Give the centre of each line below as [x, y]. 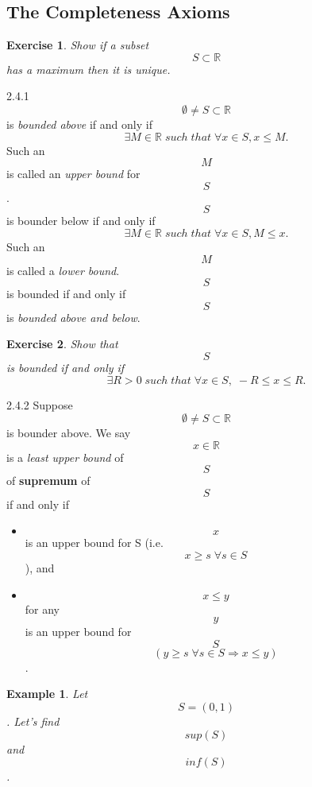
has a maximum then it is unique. [89, 69]
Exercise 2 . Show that [62, 344]
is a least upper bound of [65, 457]
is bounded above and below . [73, 317]
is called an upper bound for [73, 174]
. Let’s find [33, 721]
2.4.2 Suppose [40, 404]
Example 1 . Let [47, 694]
